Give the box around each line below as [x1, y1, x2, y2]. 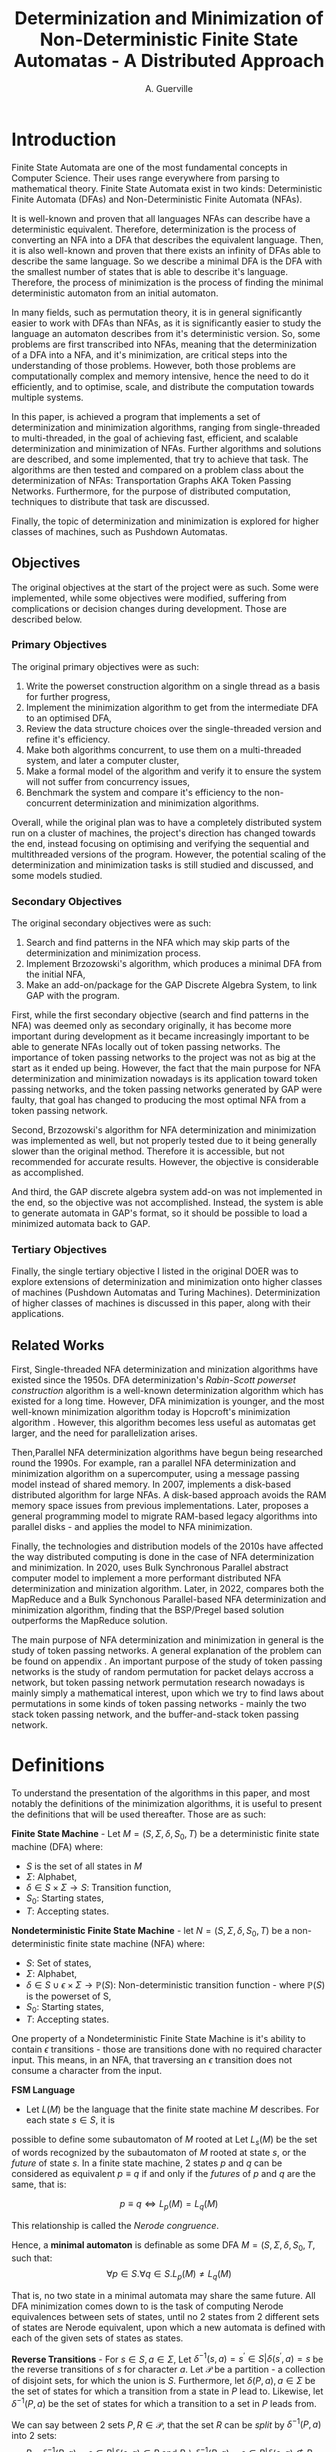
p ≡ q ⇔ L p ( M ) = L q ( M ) [119, 2198, 219, 2212]
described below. [11, 613, 83, 625]
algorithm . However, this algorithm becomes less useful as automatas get [11, 1417, 316, 1429]
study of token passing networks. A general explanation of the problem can [11, 1645, 323, 1657]
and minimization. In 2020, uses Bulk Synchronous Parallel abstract [11, 1562, 289, 1574]
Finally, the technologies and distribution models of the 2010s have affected [11, 1540, 324, 1552]
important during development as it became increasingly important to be [11, 1030, 310, 1042]
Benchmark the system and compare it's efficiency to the [25, 786, 263, 798]
